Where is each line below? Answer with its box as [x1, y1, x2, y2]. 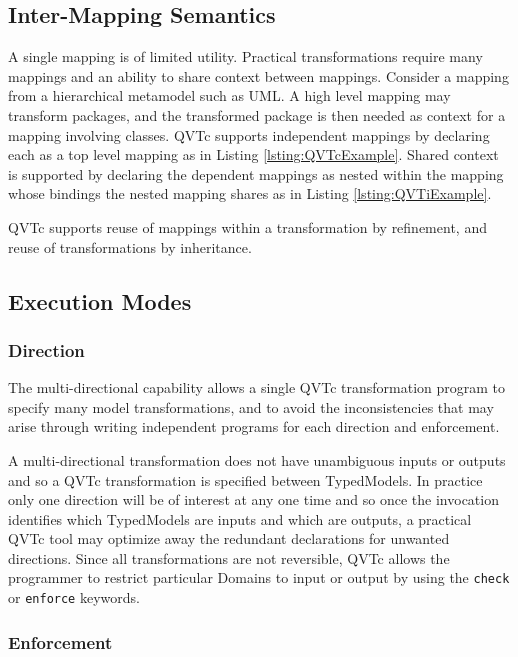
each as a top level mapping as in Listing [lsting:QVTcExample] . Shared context [8, 144, 499, 165]
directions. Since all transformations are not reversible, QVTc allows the [8, 547, 450, 568]
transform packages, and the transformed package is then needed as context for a [8, 104, 506, 125]
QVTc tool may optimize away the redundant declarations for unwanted [8, 528, 450, 549]
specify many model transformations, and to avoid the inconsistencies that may [8, 396, 494, 417]
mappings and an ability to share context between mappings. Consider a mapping [8, 65, 509, 86]
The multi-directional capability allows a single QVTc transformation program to [8, 377, 506, 398]
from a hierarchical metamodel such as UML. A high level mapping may [8, 85, 451, 106]
